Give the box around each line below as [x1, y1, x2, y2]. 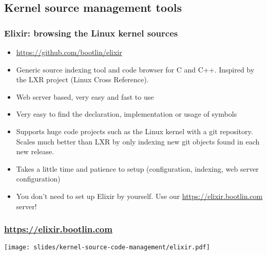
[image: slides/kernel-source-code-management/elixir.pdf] [4, 244, 210, 251]
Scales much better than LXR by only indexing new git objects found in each [16, 136, 260, 147]
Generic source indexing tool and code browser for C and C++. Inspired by [16, 64, 255, 75]
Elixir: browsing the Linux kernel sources [4, 26, 178, 39]
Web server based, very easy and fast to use [16, 91, 154, 102]
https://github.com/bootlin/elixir [16, 47, 122, 57]
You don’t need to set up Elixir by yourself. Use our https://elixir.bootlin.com [16, 190, 263, 201]
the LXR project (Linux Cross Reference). [16, 74, 149, 85]
